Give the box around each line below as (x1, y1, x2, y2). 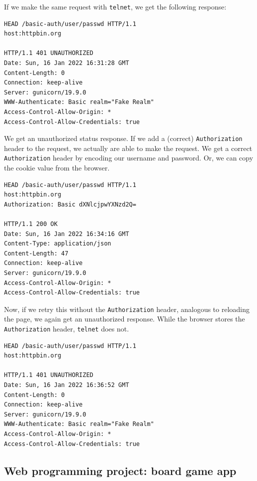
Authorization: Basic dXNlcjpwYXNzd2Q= (4, 200, 136, 208)
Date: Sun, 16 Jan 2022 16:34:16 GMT (4, 230, 129, 237)
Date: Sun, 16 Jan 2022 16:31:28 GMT (4, 59, 129, 66)
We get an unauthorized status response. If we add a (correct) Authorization (4, 133, 243, 143)
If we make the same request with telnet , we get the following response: (4, 1, 227, 11)
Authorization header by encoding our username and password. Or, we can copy (4, 152, 254, 163)
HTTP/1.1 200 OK (4, 220, 58, 227)
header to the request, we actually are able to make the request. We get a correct (4, 142, 253, 153)
